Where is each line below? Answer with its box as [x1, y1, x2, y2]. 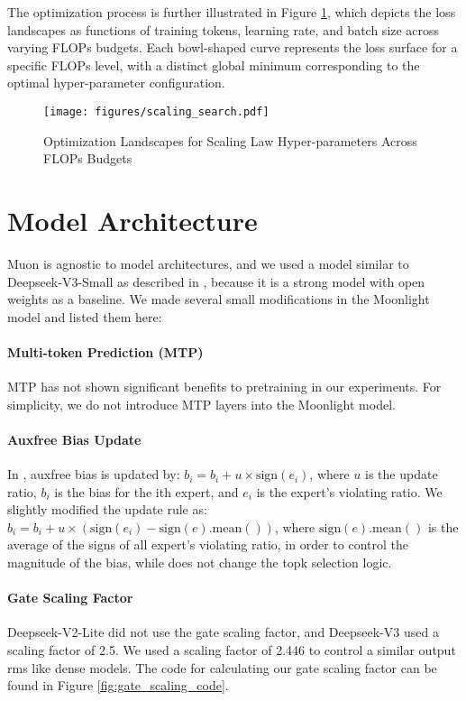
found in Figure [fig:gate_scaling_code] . [7, 676, 229, 695]
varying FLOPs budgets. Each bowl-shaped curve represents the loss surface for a [7, 38, 458, 57]
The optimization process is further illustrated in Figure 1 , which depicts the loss [7, 3, 456, 21]
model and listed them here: [7, 307, 162, 326]
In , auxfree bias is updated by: [7, 465, 180, 484]
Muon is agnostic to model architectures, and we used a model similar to [7, 254, 409, 272]
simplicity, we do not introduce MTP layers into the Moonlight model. [7, 394, 396, 413]
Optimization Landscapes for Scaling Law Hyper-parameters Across [43, 131, 417, 150]
